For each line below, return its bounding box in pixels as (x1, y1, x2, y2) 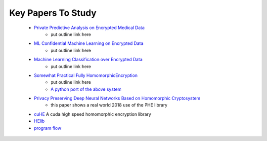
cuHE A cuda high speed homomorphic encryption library (34, 111, 151, 117)
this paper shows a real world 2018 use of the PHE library (50, 102, 168, 108)
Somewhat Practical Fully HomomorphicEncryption (34, 72, 138, 78)
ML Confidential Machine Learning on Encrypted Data (34, 40, 143, 46)
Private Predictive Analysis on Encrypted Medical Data (34, 25, 145, 31)
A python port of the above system (50, 86, 122, 92)
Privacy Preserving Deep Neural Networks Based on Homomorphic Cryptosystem (34, 95, 201, 101)
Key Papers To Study (9, 7, 96, 18)
